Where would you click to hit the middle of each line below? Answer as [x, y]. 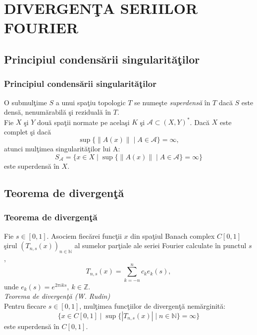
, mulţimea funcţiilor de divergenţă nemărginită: [153, 305]
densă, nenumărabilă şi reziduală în [58, 112]
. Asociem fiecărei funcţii [84, 235]
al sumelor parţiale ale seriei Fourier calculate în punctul [160, 245]
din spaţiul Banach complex [173, 235]
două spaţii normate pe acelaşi [83, 122]
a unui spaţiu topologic [91, 102]
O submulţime [26, 102]
